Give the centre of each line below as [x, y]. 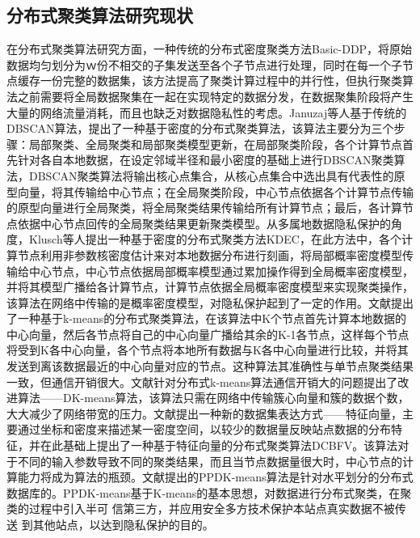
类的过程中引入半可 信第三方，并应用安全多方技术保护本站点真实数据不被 [201, 508]
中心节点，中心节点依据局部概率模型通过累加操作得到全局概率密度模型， [221, 271]
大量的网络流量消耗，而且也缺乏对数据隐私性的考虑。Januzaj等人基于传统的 [207, 112]
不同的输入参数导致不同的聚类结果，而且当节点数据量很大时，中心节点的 [210, 461]
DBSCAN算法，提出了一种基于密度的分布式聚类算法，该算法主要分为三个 [200, 128]
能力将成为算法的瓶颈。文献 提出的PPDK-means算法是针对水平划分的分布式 [215, 477]
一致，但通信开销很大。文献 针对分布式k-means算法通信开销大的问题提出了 [202, 381]
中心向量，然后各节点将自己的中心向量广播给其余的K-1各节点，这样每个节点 [208, 334]
